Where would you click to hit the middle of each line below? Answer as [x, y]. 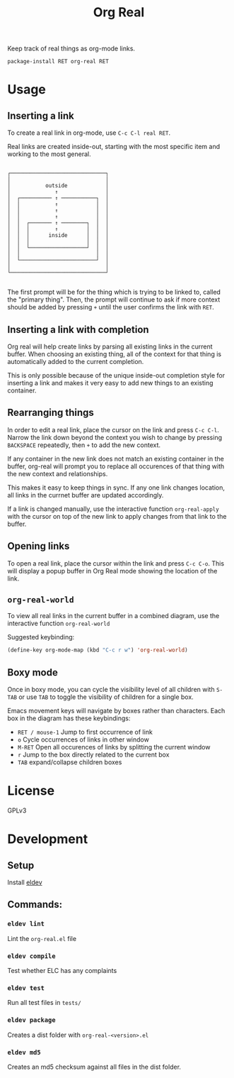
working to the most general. [49, 154]
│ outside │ [58, 186]
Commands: [35, 904]
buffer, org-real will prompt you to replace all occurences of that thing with [116, 466]
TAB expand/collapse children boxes [70, 762]
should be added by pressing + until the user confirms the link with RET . [111, 307]
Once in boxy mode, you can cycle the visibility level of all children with [111, 690]
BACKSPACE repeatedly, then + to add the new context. [84, 445]
